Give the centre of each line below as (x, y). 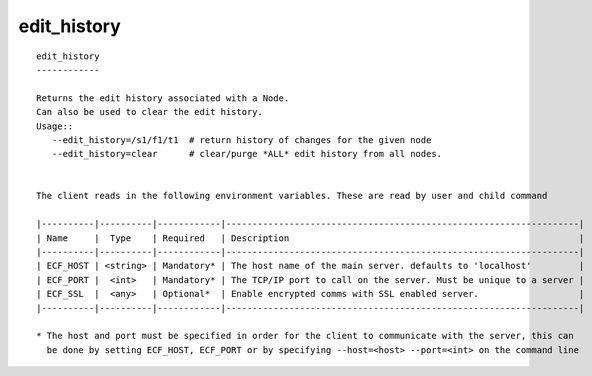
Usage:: (55, 126)
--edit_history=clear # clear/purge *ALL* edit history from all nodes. (247, 154)
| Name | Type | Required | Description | (310, 238)
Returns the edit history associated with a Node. (163, 98)
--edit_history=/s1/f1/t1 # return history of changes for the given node (241, 139)
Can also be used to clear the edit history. (150, 112)
